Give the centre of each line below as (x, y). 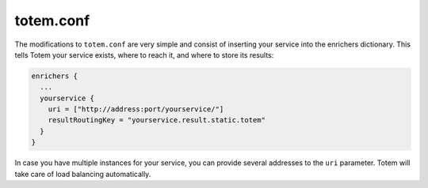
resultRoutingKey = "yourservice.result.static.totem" (157, 120)
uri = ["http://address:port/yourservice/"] (136, 109)
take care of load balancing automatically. (83, 174)
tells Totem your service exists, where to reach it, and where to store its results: (144, 55)
